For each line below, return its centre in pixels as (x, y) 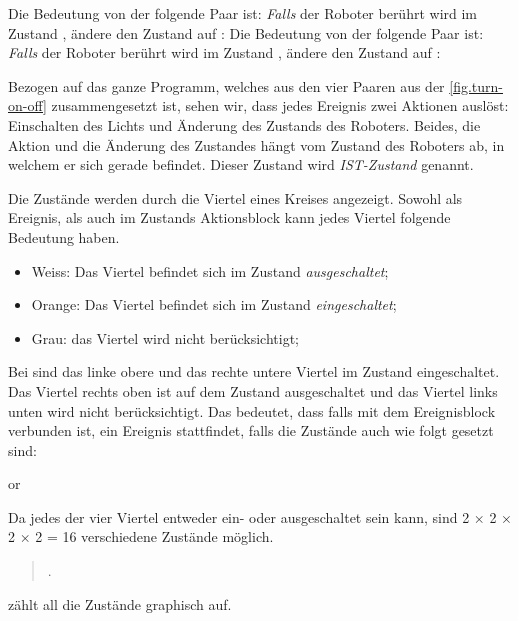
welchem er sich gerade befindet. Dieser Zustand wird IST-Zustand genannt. (241, 164)
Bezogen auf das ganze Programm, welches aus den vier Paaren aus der (226, 85)
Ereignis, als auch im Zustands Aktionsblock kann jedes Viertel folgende (229, 217)
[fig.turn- (476, 85)
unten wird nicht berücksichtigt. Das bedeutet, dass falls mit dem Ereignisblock (252, 410)
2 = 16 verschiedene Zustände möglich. (154, 536)
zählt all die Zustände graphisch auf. (120, 603)
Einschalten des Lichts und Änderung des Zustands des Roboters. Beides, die (244, 124)
